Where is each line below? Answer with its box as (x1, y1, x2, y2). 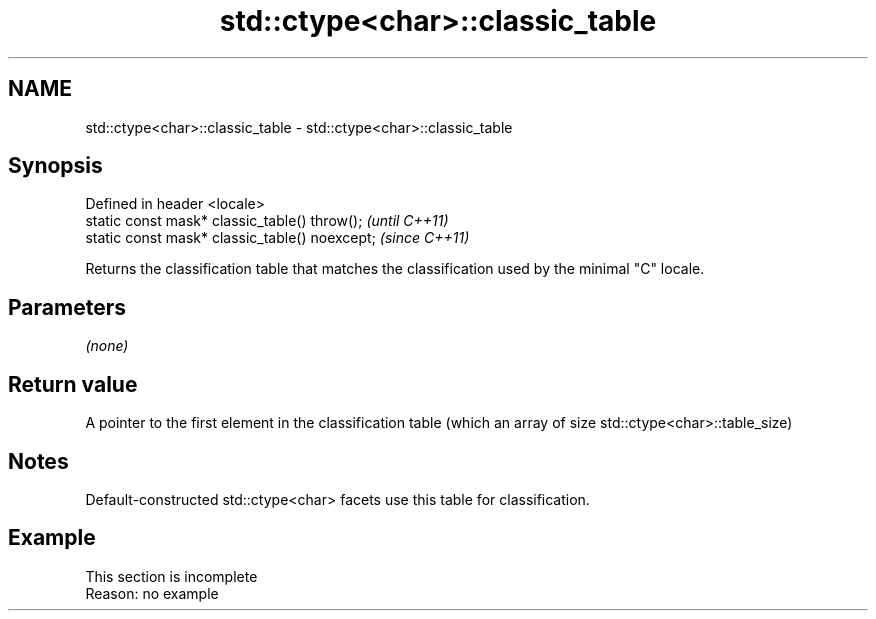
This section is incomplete (85, 567, 258, 585)
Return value (8, 371, 138, 397)
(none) (85, 337, 129, 355)
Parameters (8, 294, 126, 320)
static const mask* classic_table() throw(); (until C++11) (85, 212, 449, 230)
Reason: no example (85, 584, 219, 602)
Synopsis (8, 153, 103, 179)
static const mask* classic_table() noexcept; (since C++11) (85, 229, 470, 247)
